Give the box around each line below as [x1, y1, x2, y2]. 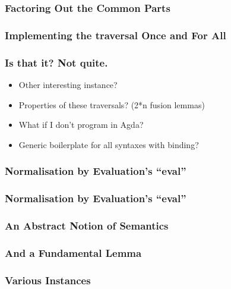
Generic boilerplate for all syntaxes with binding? [18, 138, 199, 150]
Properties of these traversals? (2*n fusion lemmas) [18, 98, 205, 111]
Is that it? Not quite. [5, 55, 108, 70]
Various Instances [5, 272, 91, 287]
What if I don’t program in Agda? [18, 118, 144, 131]
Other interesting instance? [18, 78, 118, 90]
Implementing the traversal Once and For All [5, 27, 226, 42]
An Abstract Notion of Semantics [5, 218, 169, 233]
